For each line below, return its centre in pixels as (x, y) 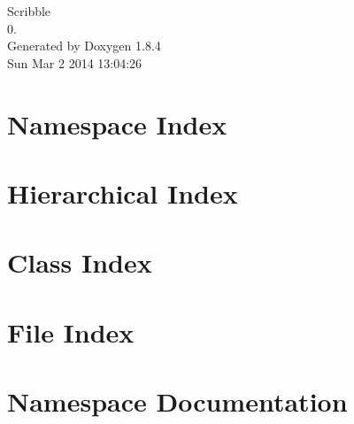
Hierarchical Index (123, 193)
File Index (71, 331)
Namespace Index (117, 123)
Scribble (29, 11)
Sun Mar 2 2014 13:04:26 (75, 62)
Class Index (80, 262)
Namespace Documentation (177, 401)
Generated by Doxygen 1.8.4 (84, 46)
